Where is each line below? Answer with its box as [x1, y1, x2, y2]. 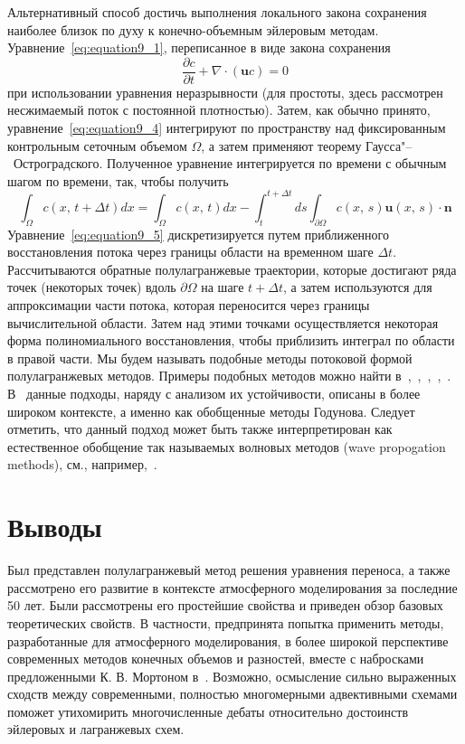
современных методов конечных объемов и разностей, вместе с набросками [7, 649, 424, 668]
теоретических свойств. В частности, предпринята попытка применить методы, [7, 613, 444, 632]
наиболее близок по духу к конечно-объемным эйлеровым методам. [7, 20, 379, 39]
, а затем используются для [282, 278, 432, 297]
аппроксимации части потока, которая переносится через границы [7, 296, 370, 315]
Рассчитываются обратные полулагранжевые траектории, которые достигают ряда [7, 259, 457, 278]
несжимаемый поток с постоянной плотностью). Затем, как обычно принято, [7, 100, 431, 119]
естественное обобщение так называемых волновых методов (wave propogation [7, 437, 446, 456]
